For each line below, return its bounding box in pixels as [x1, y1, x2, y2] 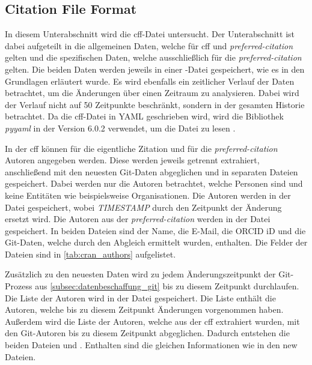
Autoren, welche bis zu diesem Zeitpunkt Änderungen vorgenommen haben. [5, 303, 284, 316]
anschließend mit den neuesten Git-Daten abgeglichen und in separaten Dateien [5, 165, 298, 178]
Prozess [5, 280, 32, 292]
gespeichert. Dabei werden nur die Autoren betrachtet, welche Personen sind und [5, 177, 303, 190]
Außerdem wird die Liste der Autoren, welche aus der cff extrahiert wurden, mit [5, 315, 300, 327]
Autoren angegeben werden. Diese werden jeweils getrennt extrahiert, [5, 154, 260, 166]
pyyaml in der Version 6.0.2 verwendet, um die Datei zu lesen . [5, 121, 236, 134]
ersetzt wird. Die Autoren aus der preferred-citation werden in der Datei [5, 213, 271, 225]
